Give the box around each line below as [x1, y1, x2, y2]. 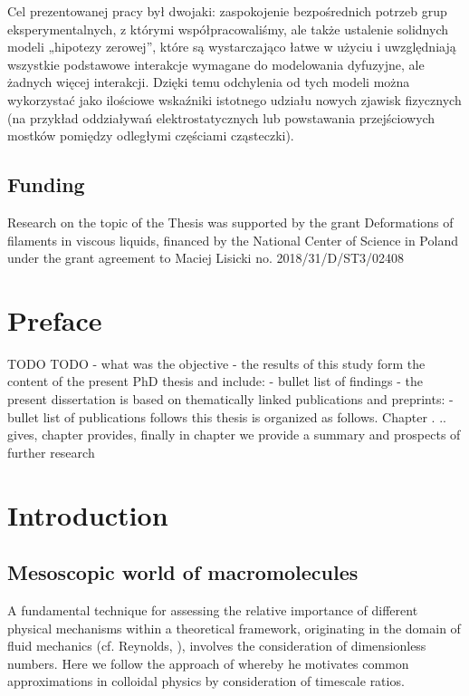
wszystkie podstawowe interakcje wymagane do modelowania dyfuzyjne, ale [7, 54, 425, 73]
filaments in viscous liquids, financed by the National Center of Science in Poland [7, 230, 458, 249]
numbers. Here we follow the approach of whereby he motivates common [7, 653, 409, 672]
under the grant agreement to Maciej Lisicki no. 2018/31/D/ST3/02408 [7, 248, 405, 267]
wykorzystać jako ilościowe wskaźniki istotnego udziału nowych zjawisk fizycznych [7, 90, 462, 109]
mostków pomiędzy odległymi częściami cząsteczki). [7, 126, 294, 145]
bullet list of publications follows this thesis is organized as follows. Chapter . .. [7, 407, 446, 426]
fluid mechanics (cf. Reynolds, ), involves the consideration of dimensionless [7, 636, 426, 655]
